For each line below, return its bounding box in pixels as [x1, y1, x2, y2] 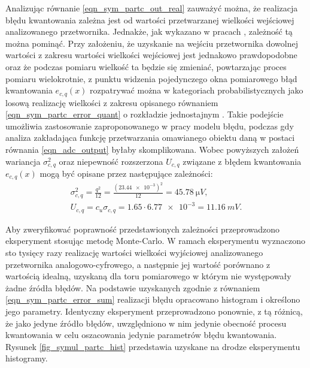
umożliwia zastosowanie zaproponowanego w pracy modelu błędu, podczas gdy [5, 119, 294, 132]
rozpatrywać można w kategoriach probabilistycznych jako [90, 84, 303, 96]
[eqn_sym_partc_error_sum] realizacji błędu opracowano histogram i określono [5, 293, 300, 306]
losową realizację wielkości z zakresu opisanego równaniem [5, 96, 218, 108]
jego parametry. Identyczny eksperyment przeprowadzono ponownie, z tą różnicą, [5, 304, 303, 317]
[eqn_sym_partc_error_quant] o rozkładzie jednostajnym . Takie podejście [5, 108, 284, 120]
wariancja [5, 155, 41, 167]
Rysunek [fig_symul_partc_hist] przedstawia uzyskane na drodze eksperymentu [5, 340, 300, 352]
